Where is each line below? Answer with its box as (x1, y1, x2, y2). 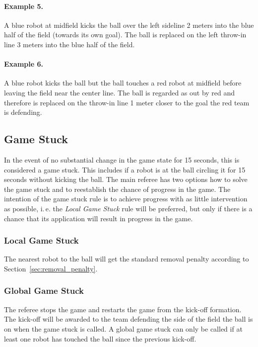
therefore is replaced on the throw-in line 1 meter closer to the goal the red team (4, 97, 250, 107)
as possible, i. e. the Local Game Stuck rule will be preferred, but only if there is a (4, 203, 253, 213)
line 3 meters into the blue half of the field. (4, 39, 135, 49)
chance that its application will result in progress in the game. (4, 213, 193, 223)
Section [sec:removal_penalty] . (4, 263, 98, 273)
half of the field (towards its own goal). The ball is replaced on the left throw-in (4, 29, 247, 40)
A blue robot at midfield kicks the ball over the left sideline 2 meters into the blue (4, 19, 254, 30)
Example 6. (4, 59, 43, 69)
